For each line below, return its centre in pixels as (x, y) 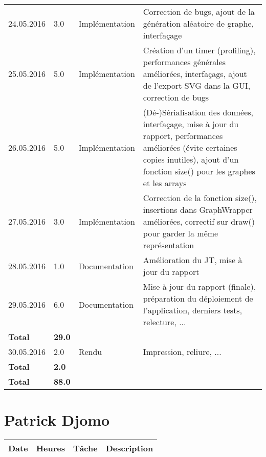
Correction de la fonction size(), (200, 198)
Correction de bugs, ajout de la (199, 12)
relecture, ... (164, 322)
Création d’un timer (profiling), (199, 50)
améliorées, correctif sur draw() (199, 221)
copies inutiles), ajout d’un (191, 159)
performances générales (184, 62)
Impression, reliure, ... (182, 352)
